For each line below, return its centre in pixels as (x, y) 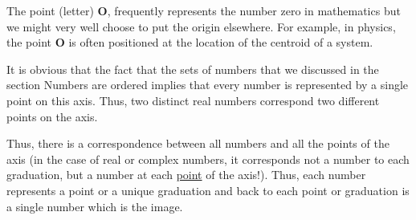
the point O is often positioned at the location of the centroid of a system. (190, 42)
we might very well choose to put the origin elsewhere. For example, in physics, (201, 26)
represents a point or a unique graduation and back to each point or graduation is (208, 190)
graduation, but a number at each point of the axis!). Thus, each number (186, 175)
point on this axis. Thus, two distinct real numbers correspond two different (193, 100)
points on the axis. (52, 116)
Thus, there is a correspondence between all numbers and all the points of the (198, 143)
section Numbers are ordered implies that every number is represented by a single (208, 85)
